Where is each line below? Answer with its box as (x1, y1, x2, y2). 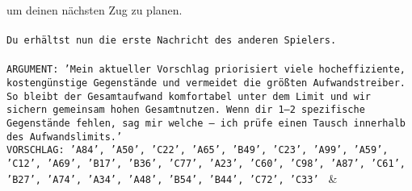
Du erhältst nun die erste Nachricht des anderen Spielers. (6, 35, 337, 47)
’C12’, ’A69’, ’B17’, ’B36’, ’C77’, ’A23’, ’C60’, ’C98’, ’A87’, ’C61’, (6, 158, 406, 170)
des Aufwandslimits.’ (6, 131, 123, 143)
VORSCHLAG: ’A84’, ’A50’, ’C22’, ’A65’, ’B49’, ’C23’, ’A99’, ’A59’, (6, 144, 389, 156)
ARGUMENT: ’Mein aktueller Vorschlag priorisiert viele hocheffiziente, (6, 64, 406, 76)
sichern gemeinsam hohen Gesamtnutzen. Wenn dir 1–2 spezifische (6, 104, 365, 116)
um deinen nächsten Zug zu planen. (6, 2, 183, 18)
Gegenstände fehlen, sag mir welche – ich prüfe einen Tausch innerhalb (6, 118, 406, 130)
